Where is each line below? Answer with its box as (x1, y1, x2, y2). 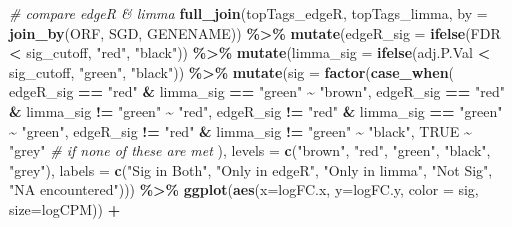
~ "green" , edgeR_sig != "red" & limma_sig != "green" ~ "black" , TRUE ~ (9, 120, 472, 141)
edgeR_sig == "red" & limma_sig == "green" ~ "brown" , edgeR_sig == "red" (9, 81, 505, 102)
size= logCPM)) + (9, 198, 121, 219)
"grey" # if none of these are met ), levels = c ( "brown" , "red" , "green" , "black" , (9, 140, 491, 161)
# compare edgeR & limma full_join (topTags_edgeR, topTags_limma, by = (9, 3, 488, 23)
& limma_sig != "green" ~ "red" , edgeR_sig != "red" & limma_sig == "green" (9, 100, 503, 121)
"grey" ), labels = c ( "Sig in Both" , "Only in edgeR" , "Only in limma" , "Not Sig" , (9, 159, 493, 180)
